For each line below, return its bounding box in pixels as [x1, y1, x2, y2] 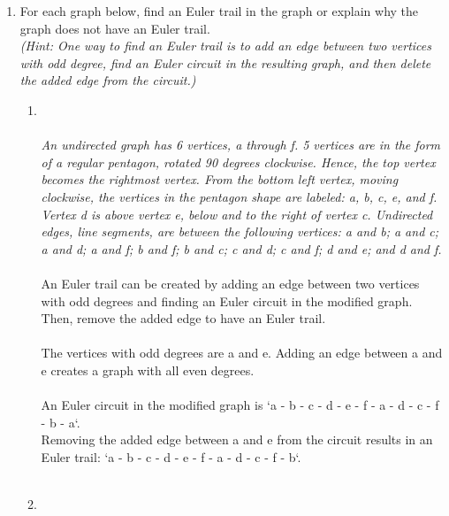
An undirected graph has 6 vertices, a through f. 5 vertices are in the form [41, 135, 441, 154]
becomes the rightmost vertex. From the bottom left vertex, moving [41, 170, 399, 189]
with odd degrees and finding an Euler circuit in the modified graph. [41, 291, 413, 310]
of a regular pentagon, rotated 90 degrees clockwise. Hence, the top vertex [41, 152, 436, 171]
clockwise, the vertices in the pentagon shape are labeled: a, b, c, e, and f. [41, 187, 438, 205]
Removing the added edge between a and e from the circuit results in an [41, 430, 433, 449]
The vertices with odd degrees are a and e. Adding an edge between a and [41, 343, 443, 362]
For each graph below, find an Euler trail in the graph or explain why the [19, 2, 419, 19]
